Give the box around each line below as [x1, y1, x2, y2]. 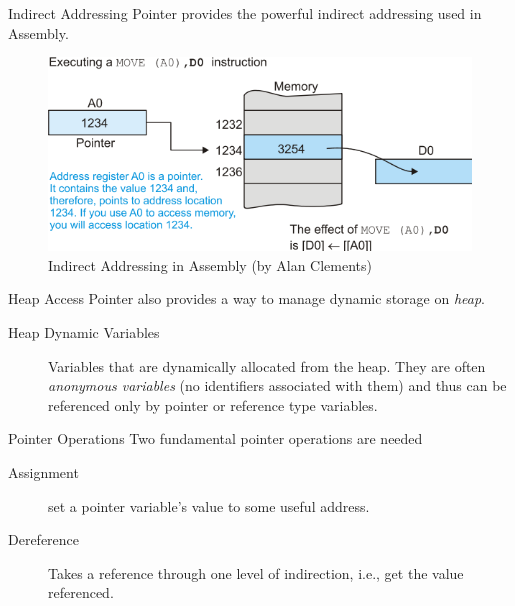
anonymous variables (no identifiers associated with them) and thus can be [48, 375, 507, 396]
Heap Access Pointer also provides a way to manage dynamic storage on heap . [8, 288, 486, 309]
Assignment [8, 461, 79, 482]
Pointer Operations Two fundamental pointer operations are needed [8, 428, 423, 449]
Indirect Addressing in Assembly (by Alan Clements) [48, 254, 373, 275]
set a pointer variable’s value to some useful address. [48, 495, 370, 516]
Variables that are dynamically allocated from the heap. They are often [48, 355, 486, 376]
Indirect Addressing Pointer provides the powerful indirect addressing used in [8, 3, 482, 23]
